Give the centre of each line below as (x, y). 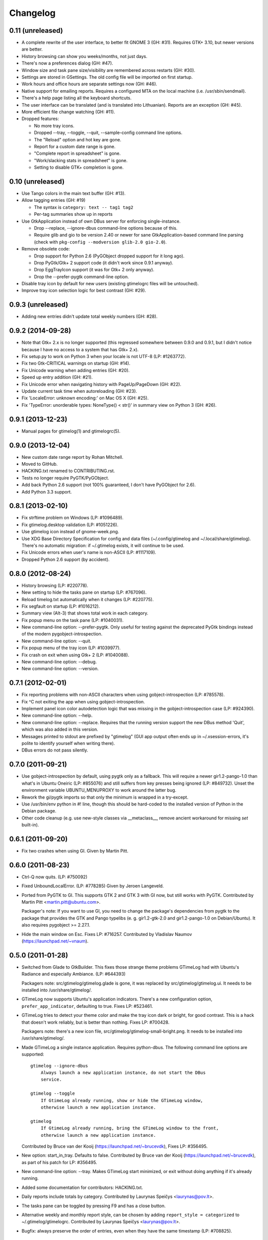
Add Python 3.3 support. (47, 492)
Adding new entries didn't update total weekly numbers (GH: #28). (90, 316)
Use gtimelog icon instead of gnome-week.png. (70, 532)
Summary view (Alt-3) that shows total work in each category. (85, 613)
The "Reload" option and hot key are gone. (78, 139)
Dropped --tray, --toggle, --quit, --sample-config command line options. (108, 133)
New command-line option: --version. (60, 669)
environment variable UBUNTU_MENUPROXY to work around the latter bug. (99, 790)
